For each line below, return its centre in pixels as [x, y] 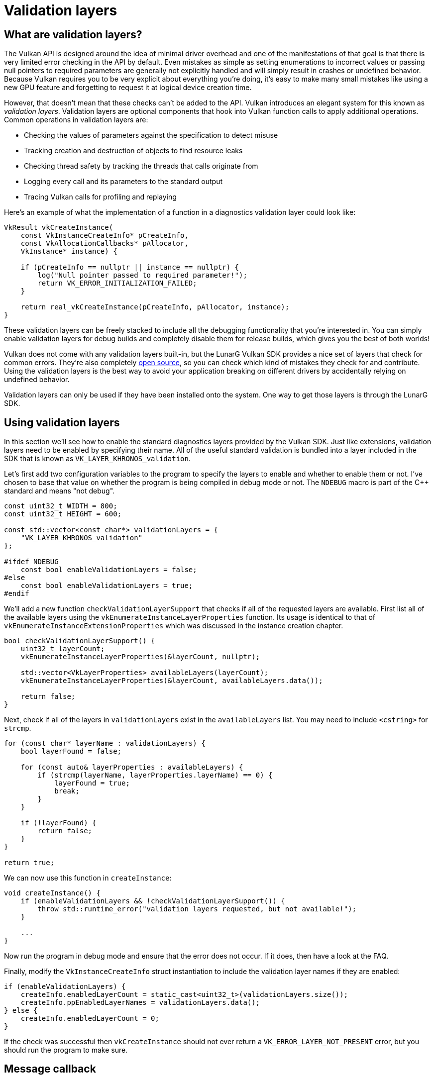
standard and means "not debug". [59, 491]
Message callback [50, 1069]
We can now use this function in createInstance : [88, 878]
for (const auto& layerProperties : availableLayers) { [132, 767]
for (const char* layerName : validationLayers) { [105, 743]
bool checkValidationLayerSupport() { [80, 641]
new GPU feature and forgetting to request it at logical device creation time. [128, 88]
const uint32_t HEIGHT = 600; [63, 514]
